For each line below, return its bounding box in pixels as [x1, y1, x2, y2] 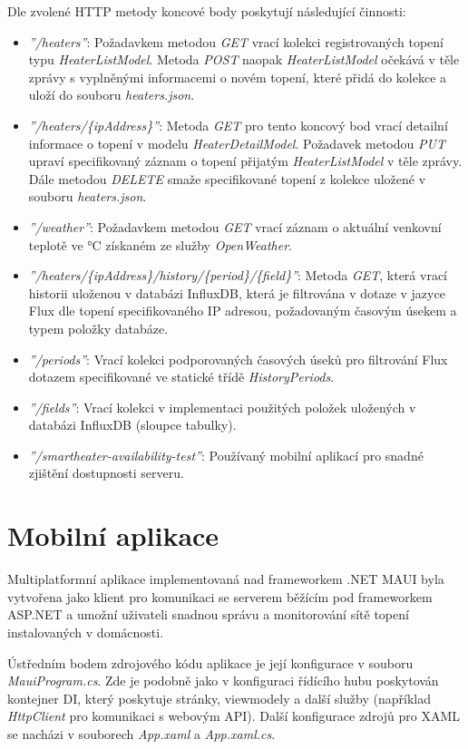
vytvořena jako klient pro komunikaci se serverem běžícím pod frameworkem [7, 587, 433, 606]
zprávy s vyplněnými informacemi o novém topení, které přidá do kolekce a [28, 67, 447, 86]
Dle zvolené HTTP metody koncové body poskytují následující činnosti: [7, 2, 406, 20]
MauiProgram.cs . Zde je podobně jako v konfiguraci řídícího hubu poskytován [7, 671, 439, 690]
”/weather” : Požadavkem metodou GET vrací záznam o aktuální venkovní [28, 217, 442, 236]
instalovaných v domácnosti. [7, 622, 164, 641]
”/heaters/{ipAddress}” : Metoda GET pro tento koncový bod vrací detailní [28, 115, 448, 134]
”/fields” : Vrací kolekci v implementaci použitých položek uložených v [28, 397, 416, 416]
